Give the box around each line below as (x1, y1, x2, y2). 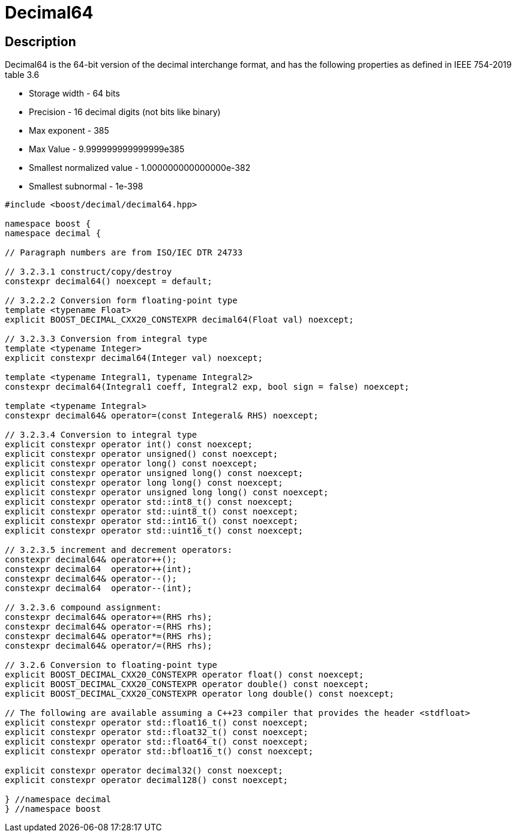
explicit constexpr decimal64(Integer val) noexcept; (5, 353, 263, 363)
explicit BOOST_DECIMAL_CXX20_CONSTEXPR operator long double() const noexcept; (5, 689, 395, 699)
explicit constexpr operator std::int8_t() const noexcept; (5, 497, 293, 507)
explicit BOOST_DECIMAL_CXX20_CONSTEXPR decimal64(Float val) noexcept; (5, 315, 354, 325)
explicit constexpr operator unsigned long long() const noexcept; (5, 487, 329, 498)
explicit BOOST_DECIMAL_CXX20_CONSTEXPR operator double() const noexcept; (5, 679, 369, 690)
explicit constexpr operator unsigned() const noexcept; (5, 449, 278, 459)
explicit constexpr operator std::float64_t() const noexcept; (5, 737, 308, 747)
